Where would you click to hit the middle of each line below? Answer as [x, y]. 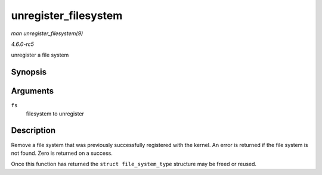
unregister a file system [40, 55]
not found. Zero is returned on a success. [62, 153]
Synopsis [29, 72]
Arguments [32, 91]
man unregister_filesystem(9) [47, 33]
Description [33, 131]
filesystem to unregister [55, 114]
